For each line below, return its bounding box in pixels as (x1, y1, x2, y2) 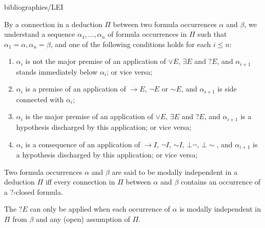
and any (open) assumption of (36, 213, 130, 224)
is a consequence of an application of (25, 139, 140, 149)
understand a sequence (4, 29, 75, 39)
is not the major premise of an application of (25, 56, 166, 66)
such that (197, 29, 227, 39)
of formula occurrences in (108, 29, 187, 39)
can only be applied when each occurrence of (30, 203, 170, 214)
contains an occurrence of (180, 176, 261, 187)
